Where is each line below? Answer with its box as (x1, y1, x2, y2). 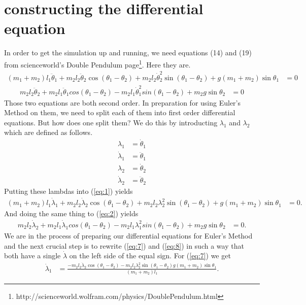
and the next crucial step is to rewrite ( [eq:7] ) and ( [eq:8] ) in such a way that (4, 240, 244, 251)
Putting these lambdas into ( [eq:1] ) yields (4, 186, 133, 196)
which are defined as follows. (4, 127, 93, 138)
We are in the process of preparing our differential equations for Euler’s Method (4, 230, 253, 241)
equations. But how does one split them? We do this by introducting (4, 117, 218, 127)
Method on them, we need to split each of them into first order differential (4, 107, 235, 118)
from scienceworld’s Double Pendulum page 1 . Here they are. (4, 57, 191, 70)
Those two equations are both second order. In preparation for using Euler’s (4, 97, 241, 108)
